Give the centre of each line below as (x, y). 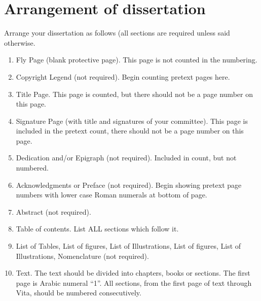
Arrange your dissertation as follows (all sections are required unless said (117, 33)
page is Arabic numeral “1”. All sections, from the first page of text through (134, 282)
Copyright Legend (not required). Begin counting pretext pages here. (123, 76)
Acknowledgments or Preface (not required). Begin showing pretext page (129, 185)
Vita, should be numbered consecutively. (79, 293)
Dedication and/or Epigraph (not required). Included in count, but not (126, 158)
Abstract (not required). (53, 211)
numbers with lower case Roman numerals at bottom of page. (111, 195)
